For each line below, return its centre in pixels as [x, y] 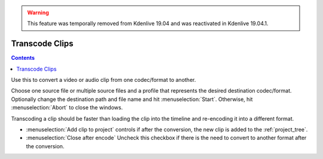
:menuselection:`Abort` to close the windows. [67, 108]
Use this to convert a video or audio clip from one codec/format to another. [103, 80]
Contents [23, 58]
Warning [38, 13]
